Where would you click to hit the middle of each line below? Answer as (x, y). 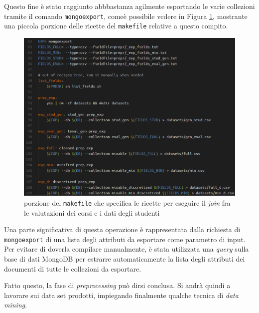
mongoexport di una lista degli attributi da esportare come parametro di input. (125, 239)
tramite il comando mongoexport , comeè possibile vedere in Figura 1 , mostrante (126, 16)
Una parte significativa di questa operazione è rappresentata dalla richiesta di (122, 229)
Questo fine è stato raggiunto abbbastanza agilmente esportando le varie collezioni (129, 6)
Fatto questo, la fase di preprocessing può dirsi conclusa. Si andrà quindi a (117, 285)
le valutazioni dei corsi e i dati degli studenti (92, 212)
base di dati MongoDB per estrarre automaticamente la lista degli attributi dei (125, 259)
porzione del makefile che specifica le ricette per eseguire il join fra (127, 202)
